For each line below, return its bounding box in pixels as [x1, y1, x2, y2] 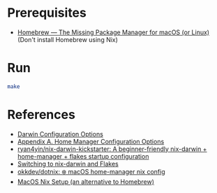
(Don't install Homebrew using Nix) [17, 35, 119, 43]
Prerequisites [7, 5, 87, 21]
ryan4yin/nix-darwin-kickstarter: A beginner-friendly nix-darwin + [17, 145, 207, 153]
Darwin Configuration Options [17, 129, 103, 138]
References [7, 106, 75, 122]
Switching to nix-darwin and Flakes [17, 159, 119, 168]
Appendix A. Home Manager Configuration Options [17, 137, 165, 145]
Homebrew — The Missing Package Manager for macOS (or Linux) [17, 28, 210, 36]
